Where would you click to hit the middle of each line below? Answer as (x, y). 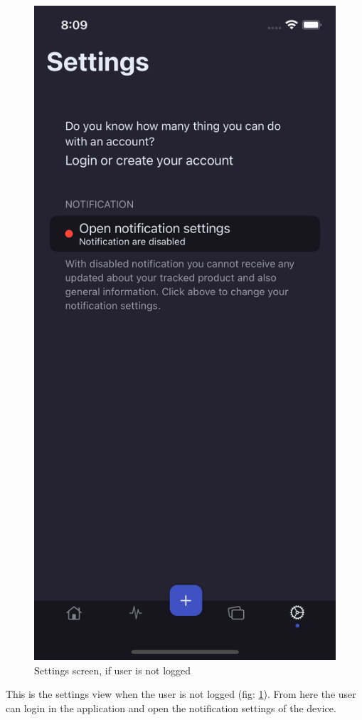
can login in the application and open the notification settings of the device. (171, 708)
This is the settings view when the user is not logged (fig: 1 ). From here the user (181, 694)
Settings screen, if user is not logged (113, 670)
